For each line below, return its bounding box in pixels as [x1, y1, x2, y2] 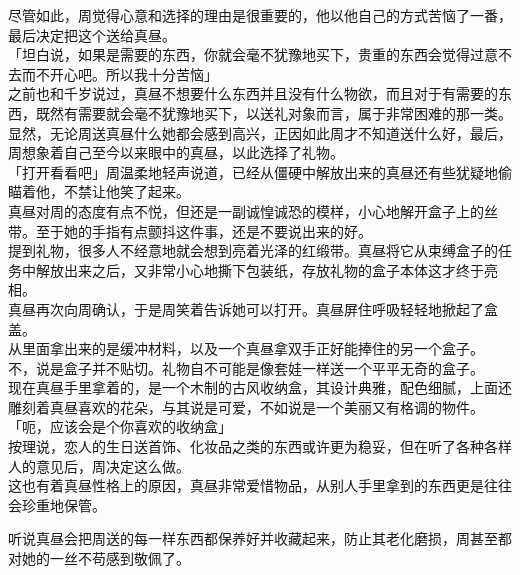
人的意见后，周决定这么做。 [8, 455, 190, 476]
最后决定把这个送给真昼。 [8, 24, 176, 45]
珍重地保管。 [21, 494, 106, 515]
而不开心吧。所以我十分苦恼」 [21, 63, 218, 84]
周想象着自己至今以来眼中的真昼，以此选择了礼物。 [8, 142, 344, 163]
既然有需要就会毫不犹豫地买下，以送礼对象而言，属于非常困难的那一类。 [35, 102, 512, 123]
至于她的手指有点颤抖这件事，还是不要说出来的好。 [35, 220, 372, 241]
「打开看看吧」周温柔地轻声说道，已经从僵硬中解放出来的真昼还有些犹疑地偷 [8, 161, 512, 182]
